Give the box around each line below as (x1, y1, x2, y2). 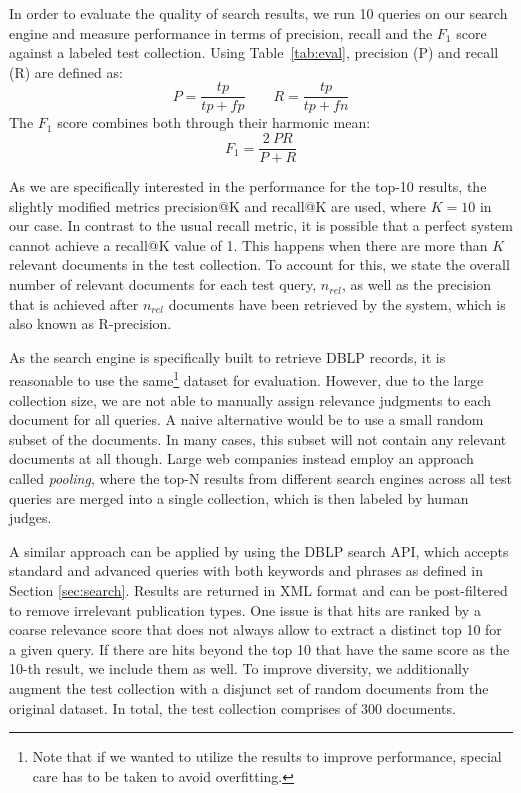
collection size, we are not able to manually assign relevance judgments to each (9, 389, 492, 410)
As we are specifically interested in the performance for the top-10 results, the (9, 176, 487, 197)
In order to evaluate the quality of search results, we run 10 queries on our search (9, 3, 508, 23)
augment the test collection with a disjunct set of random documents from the (9, 678, 489, 698)
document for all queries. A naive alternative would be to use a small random (9, 409, 484, 430)
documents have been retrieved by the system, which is (168, 293, 506, 314)
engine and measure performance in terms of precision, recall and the (9, 22, 433, 43)
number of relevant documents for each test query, (9, 274, 317, 295)
